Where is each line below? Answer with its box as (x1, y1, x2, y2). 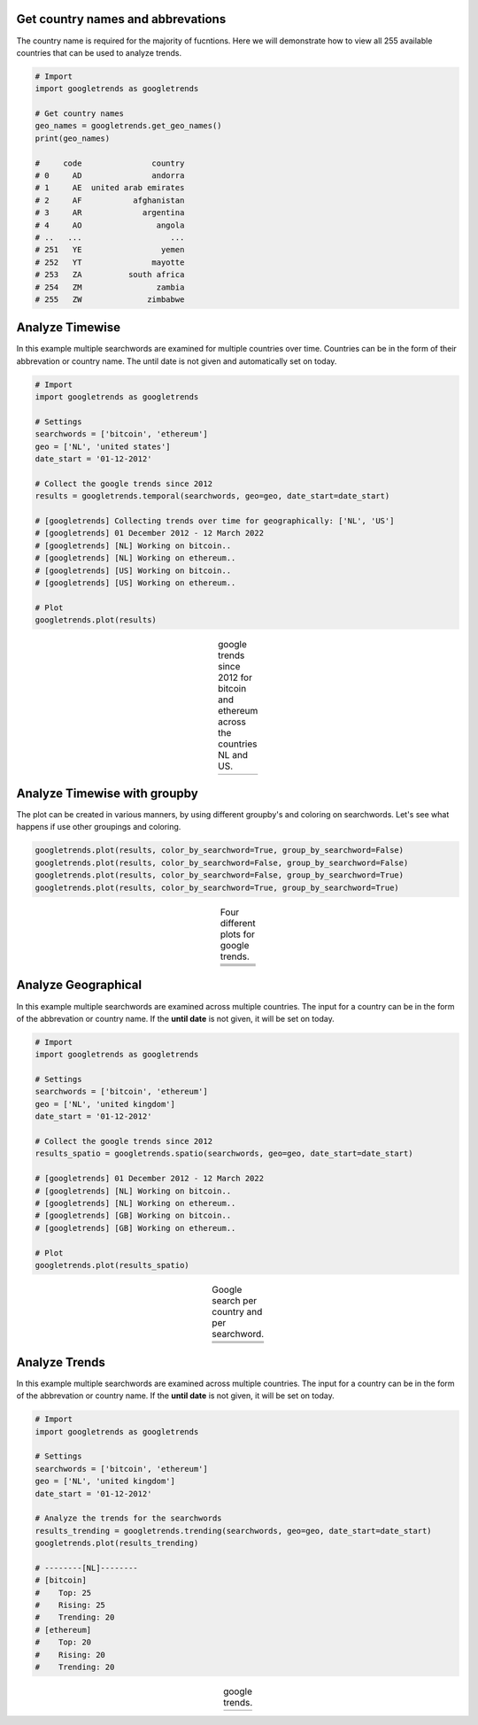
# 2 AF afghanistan (35, 195, 185, 205)
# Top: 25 (35, 1588, 92, 1597)
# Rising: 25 (35, 1600, 106, 1611)
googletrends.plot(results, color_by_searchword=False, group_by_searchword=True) (35, 870, 405, 880)
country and (212, 1306, 263, 1319)
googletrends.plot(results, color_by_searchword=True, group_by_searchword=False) (35, 846, 405, 855)
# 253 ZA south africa (35, 270, 185, 280)
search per (212, 1295, 257, 1307)
